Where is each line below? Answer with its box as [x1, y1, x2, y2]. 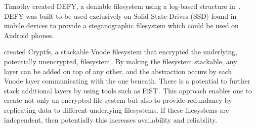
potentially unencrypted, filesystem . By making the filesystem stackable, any [4, 56, 237, 66]
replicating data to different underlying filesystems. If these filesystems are [4, 104, 229, 115]
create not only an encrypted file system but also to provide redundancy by [4, 95, 232, 105]
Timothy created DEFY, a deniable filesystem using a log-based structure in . [4, 1, 241, 11]
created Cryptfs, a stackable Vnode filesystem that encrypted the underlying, [4, 46, 237, 57]
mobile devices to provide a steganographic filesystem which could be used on [4, 20, 239, 31]
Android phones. [4, 30, 54, 40]
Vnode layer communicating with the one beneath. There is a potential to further [4, 76, 251, 86]
